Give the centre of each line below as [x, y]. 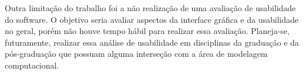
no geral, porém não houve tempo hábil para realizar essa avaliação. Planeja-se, [147, 31]
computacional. [32, 65]
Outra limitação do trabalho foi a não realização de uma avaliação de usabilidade [150, 8]
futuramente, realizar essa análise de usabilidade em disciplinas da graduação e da [152, 42]
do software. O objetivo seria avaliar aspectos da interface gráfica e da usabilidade [152, 19]
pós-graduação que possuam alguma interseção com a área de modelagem [136, 54]
